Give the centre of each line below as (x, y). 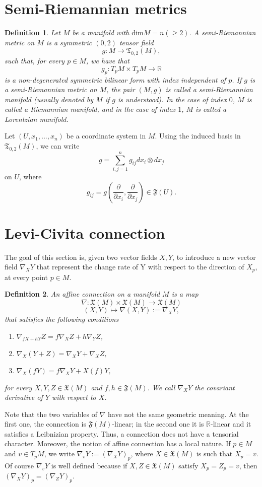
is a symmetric (69, 42)
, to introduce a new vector (214, 257)
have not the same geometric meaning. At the (178, 414)
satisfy (188, 465)
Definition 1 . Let (32, 32)
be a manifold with (101, 32)
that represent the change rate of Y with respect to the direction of (140, 267)
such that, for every (35, 61)
